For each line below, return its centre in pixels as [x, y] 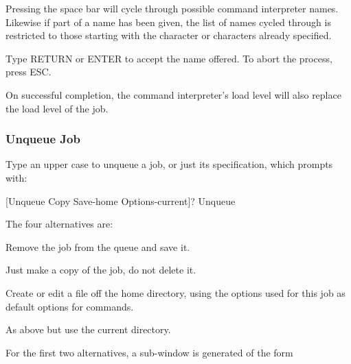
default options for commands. [70, 306]
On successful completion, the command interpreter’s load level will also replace [173, 94]
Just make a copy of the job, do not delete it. [101, 270]
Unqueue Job [43, 139]
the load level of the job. [57, 108]
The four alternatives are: [59, 224]
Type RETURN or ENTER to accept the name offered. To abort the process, [169, 58]
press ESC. [29, 72]
